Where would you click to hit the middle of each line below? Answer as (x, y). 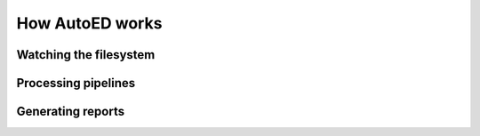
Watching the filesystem (86, 55)
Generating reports (70, 112)
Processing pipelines (76, 83)
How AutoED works (89, 23)
